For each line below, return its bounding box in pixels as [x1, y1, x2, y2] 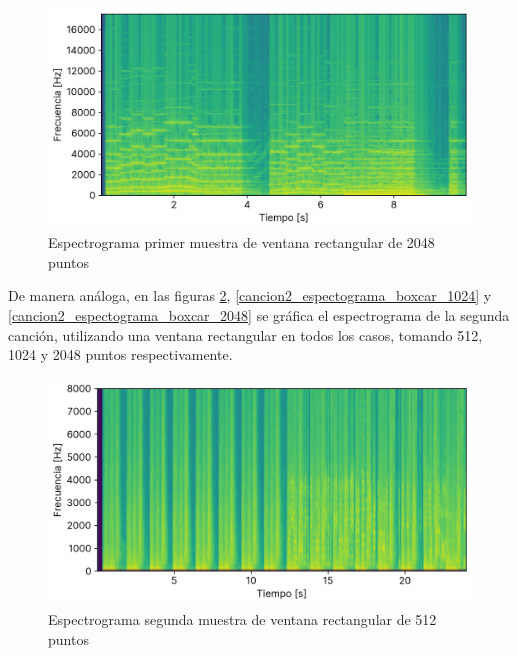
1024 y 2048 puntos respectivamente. [8, 344, 233, 365]
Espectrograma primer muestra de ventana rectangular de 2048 [48, 232, 435, 253]
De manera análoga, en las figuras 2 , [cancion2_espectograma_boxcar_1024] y [8, 285, 492, 306]
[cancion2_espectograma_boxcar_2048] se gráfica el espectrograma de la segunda [8, 305, 510, 326]
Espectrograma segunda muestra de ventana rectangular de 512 [48, 608, 437, 629]
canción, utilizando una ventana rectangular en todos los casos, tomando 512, [8, 324, 483, 345]
